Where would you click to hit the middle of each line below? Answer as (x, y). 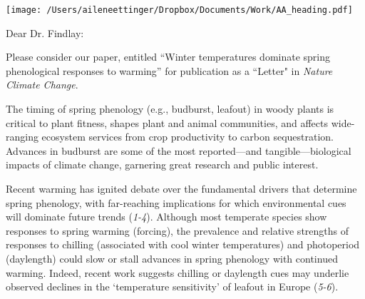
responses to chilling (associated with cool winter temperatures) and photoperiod (183, 244)
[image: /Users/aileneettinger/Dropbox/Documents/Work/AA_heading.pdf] (179, 10)
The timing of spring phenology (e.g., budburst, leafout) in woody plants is (170, 109)
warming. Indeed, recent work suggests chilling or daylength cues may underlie (178, 272)
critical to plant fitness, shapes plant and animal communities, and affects (167, 122)
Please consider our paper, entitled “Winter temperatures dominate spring (168, 57)
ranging (22, 137)
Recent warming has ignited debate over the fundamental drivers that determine (181, 188)
